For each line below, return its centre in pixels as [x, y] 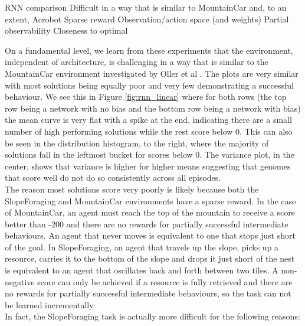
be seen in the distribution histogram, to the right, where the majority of [137, 143]
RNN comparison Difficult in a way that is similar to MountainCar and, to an [146, 7]
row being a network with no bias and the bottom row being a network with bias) [153, 108]
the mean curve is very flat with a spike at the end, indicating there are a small [148, 120]
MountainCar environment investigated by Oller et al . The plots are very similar [152, 73]
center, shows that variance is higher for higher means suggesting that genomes [148, 166]
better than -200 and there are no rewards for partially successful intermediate [147, 224]
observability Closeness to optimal [66, 30]
